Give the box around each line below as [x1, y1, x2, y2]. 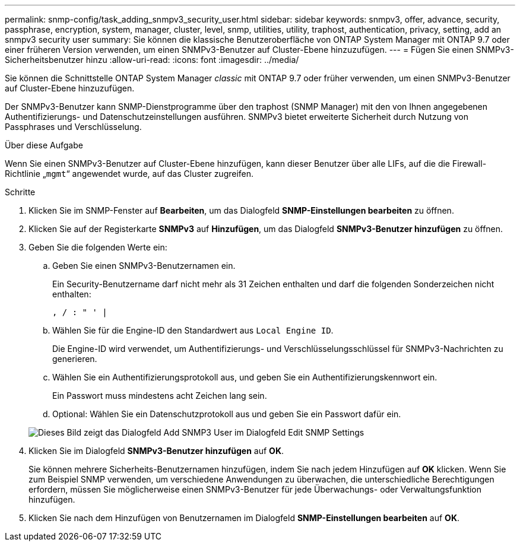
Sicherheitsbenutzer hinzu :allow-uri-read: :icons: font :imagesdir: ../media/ [5, 55, 299, 65]
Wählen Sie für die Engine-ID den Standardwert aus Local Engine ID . [52, 325, 334, 335]
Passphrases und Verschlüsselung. [5, 122, 142, 132]
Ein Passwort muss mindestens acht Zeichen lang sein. [52, 391, 267, 401]
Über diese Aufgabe [5, 140, 83, 150]
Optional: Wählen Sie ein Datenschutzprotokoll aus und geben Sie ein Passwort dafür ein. [52, 409, 401, 419]
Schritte [5, 187, 36, 197]
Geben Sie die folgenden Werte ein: [28, 242, 167, 252]
